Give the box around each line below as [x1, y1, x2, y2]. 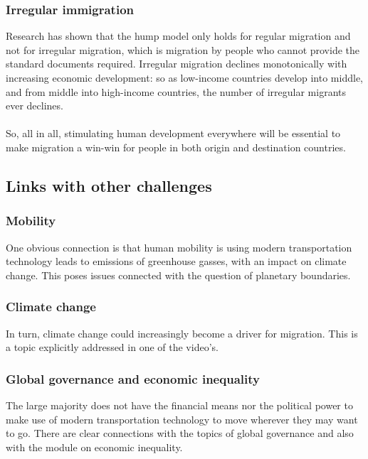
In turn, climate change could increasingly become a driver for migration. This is [6, 325, 358, 340]
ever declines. [6, 98, 63, 113]
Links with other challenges [6, 174, 212, 196]
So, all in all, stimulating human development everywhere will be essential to [6, 126, 341, 141]
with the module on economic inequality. [6, 439, 183, 454]
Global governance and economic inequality [6, 369, 260, 387]
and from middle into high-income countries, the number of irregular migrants [6, 84, 347, 99]
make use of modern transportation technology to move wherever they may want [6, 411, 358, 426]
